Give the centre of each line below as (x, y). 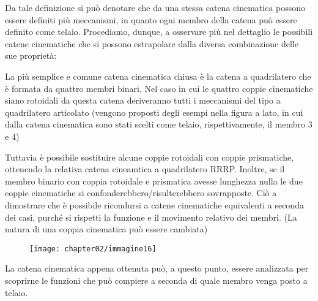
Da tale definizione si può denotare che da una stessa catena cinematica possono (155, 7)
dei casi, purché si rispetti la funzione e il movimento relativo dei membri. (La (151, 217)
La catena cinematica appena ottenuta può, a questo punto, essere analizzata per (157, 268)
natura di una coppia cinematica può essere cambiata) (106, 229)
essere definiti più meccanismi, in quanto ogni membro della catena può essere (151, 19)
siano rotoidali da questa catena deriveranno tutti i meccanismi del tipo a (143, 100)
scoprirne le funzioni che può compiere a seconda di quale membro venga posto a (156, 280)
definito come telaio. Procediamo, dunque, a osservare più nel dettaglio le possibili (159, 32)
